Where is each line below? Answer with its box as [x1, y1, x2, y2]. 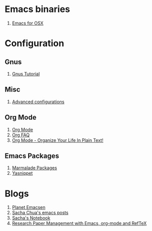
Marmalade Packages [12, 165, 57, 171]
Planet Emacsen [12, 204, 46, 210]
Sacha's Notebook [12, 215, 51, 221]
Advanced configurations [12, 99, 65, 105]
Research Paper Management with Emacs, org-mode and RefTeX [12, 220, 147, 226]
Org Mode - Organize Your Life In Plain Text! [12, 137, 104, 143]
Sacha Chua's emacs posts [12, 209, 69, 216]
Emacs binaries [5, 4, 71, 15]
